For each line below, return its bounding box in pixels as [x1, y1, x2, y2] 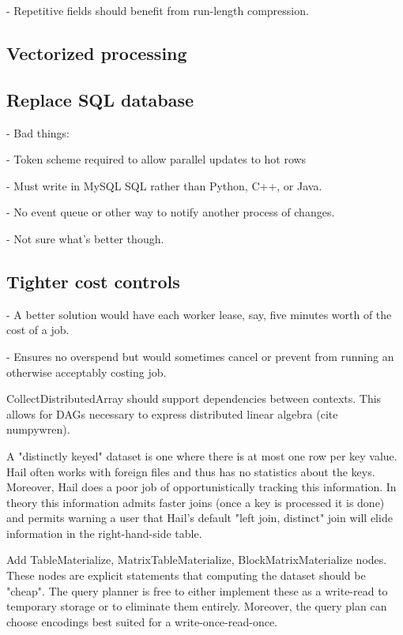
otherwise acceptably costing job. [6, 363, 167, 380]
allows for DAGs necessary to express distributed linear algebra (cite [6, 405, 338, 422]
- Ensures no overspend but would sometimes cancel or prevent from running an [6, 348, 394, 364]
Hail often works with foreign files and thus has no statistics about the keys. [6, 463, 375, 479]
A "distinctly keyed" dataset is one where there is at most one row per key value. [6, 447, 397, 464]
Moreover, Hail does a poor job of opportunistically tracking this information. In [6, 479, 397, 495]
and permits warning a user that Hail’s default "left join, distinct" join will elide [6, 509, 393, 526]
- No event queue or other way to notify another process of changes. [6, 204, 335, 220]
